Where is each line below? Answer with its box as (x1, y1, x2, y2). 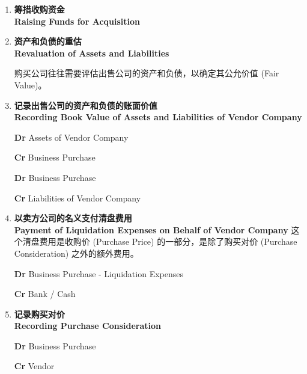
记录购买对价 (14, 307, 65, 320)
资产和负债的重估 (14, 35, 82, 48)
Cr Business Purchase (14, 151, 96, 164)
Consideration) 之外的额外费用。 (14, 247, 139, 259)
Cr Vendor (14, 360, 55, 372)
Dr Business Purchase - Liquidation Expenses (14, 267, 184, 280)
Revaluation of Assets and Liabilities (14, 46, 169, 59)
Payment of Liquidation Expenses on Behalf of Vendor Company (14, 223, 288, 236)
